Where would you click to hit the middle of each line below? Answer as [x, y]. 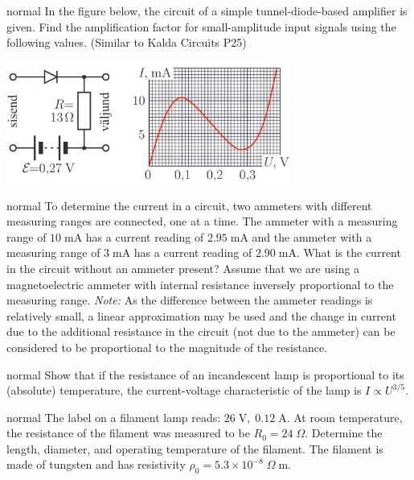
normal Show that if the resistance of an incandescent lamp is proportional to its [205, 374]
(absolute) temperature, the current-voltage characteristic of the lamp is [184, 390]
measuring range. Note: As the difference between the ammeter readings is [190, 300]
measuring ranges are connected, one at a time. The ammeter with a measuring [202, 221]
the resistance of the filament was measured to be [128, 433]
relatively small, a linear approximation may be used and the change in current [201, 315]
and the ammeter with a [312, 236]
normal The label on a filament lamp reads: [114, 417]
